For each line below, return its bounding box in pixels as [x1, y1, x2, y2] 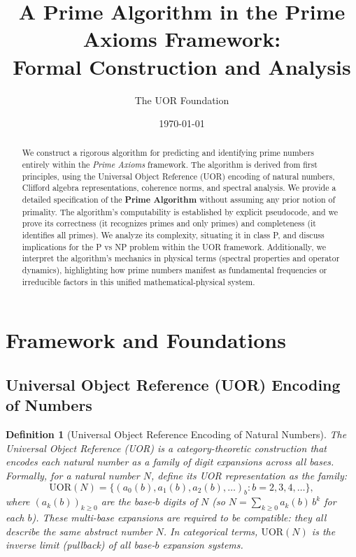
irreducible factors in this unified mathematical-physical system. [22, 275, 255, 287]
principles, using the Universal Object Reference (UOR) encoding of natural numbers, [22, 170, 335, 182]
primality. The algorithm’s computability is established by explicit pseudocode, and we [22, 205, 339, 217]
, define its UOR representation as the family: [150, 468, 347, 482]
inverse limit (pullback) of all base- [6, 537, 155, 552]
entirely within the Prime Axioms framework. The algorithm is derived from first [22, 159, 318, 171]
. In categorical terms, [163, 523, 258, 538]
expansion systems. [162, 537, 243, 552]
